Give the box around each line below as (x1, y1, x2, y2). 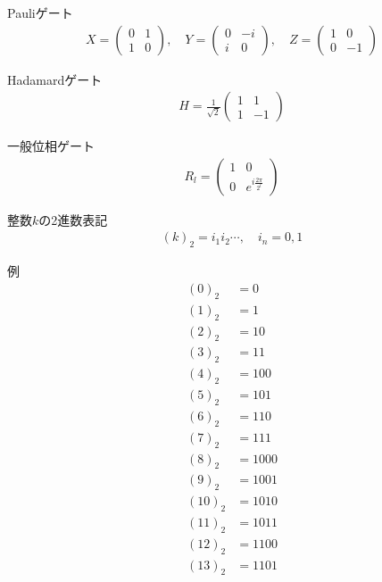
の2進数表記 (38, 210, 108, 229)
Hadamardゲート (7, 70, 103, 88)
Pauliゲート (7, 4, 73, 21)
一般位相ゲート (7, 137, 95, 155)
